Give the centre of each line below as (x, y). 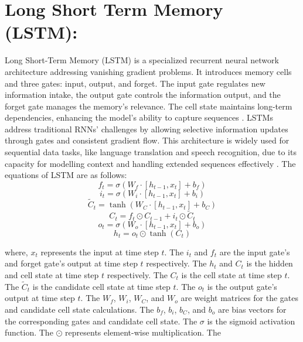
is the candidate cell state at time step (101, 286)
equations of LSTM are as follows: (66, 175)
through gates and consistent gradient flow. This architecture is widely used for (147, 140)
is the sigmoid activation (251, 321)
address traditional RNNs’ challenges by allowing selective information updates (147, 129)
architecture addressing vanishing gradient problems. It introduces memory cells (148, 71)
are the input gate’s (255, 252)
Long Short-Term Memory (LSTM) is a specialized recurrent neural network (142, 60)
